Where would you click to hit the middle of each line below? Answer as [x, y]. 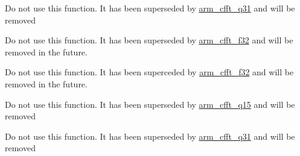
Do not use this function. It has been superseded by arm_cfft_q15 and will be [150, 104]
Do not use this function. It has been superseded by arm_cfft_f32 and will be [149, 40]
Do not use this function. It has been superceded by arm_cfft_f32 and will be [149, 72]
